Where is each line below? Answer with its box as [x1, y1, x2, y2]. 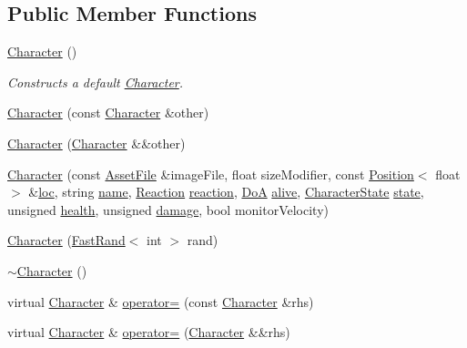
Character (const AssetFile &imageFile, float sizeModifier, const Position [7, 164, 414, 183]
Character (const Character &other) [7, 103, 209, 122]
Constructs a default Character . [7, 72, 184, 91]
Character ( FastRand [7, 230, 126, 250]
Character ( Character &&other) [7, 133, 186, 152]
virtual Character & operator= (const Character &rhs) [7, 292, 314, 311]
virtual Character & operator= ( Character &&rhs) [7, 322, 290, 342]
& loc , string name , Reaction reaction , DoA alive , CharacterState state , [28, 182, 424, 201]
